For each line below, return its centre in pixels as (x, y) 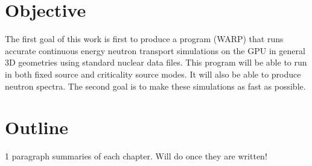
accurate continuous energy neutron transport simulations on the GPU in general (155, 50)
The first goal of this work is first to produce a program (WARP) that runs (144, 39)
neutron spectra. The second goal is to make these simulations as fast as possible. (155, 86)
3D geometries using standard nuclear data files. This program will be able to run (156, 62)
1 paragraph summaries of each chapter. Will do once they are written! (136, 156)
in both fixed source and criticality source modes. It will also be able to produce (153, 74)
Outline (37, 127)
